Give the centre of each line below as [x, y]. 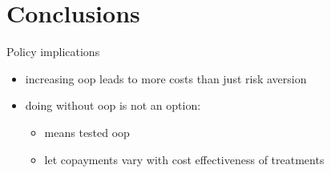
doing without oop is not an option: [113, 105]
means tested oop [87, 132]
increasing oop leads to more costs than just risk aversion [166, 78]
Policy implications [53, 52]
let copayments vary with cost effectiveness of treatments [184, 159]
